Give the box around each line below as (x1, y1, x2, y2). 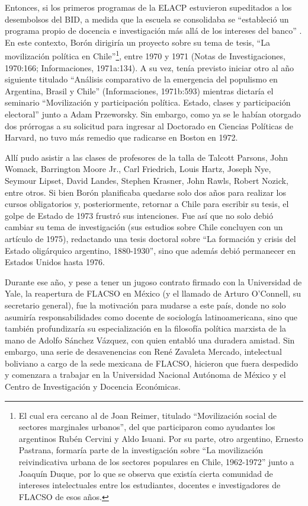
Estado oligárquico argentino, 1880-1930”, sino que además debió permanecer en (5, 244, 296, 256)
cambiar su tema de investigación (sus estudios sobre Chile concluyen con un (5, 221, 283, 233)
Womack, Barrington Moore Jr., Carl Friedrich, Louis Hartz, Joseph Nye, (5, 163, 271, 175)
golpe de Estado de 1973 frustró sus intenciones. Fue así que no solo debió (5, 209, 273, 221)
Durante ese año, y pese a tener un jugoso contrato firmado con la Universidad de (5, 275, 302, 288)
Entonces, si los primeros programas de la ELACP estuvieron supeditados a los (5, 1, 292, 13)
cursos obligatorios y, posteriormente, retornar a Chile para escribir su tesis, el (5, 198, 289, 210)
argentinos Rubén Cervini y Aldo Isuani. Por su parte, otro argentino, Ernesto (18, 432, 303, 444)
